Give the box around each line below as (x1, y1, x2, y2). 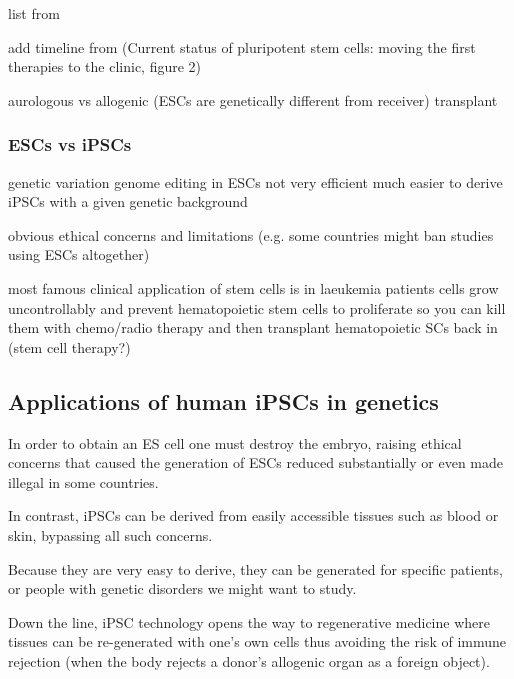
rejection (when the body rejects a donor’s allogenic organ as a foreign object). (8, 650, 490, 671)
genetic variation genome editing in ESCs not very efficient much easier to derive (8, 171, 503, 192)
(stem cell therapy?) (8, 336, 131, 357)
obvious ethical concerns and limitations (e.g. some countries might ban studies (8, 224, 494, 245)
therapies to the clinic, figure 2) (8, 56, 202, 77)
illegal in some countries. (8, 471, 159, 492)
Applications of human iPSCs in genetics (8, 385, 439, 416)
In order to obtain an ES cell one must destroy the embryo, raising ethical (8, 432, 462, 453)
